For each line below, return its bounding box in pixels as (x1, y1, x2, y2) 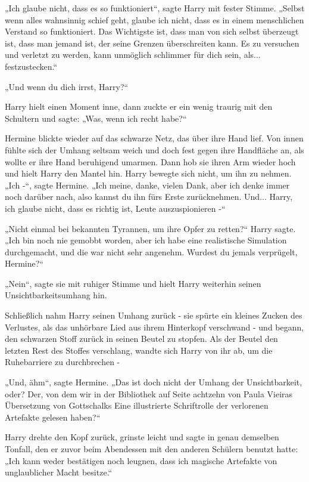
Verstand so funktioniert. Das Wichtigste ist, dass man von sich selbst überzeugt (5, 25, 299, 38)
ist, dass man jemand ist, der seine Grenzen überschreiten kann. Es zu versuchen (5, 36, 299, 49)
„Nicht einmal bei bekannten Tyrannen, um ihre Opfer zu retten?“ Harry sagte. (5, 222, 296, 234)
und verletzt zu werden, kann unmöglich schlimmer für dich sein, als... (5, 48, 261, 61)
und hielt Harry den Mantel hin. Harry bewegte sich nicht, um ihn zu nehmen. (5, 167, 292, 180)
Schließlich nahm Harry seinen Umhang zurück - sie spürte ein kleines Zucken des (5, 309, 302, 322)
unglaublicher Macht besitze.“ (5, 466, 113, 478)
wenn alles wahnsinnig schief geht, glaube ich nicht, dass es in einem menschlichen (5, 13, 304, 26)
